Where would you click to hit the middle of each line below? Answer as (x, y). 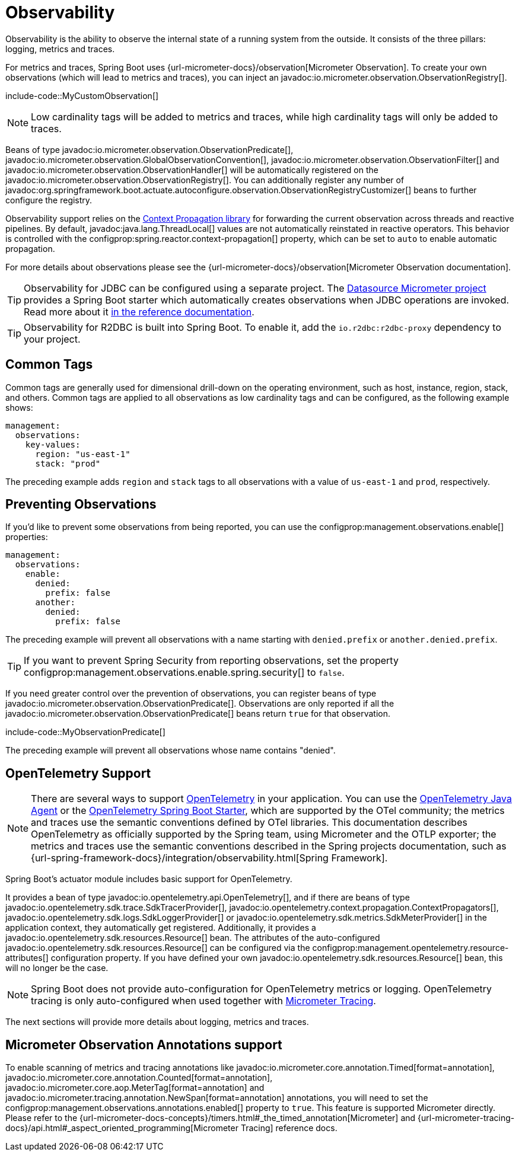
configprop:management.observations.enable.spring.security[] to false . (184, 673)
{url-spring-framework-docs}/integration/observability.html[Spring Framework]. (209, 858)
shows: (19, 407)
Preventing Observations (81, 504)
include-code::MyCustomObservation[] (82, 95)
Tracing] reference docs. (289, 1128)
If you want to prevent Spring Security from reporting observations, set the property (211, 661)
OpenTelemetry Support (78, 773)
